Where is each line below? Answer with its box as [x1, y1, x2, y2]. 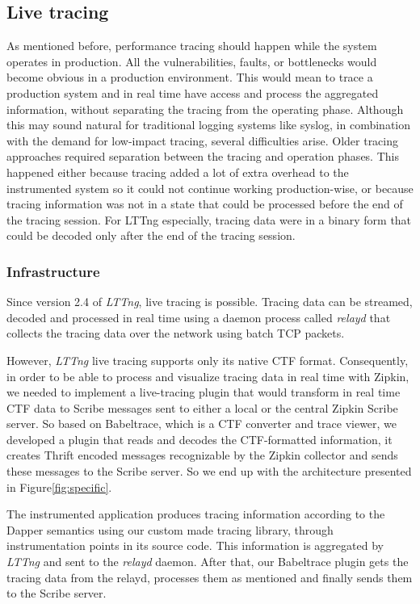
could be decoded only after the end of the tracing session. [6, 227, 296, 244]
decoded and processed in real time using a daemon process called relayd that [6, 308, 391, 325]
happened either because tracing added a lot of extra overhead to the [6, 163, 349, 180]
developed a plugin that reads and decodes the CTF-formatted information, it [6, 430, 393, 447]
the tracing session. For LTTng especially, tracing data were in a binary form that [6, 211, 412, 228]
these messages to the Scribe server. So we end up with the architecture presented [6, 463, 412, 480]
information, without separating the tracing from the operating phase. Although [6, 100, 404, 117]
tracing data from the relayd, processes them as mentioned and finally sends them [6, 568, 413, 585]
